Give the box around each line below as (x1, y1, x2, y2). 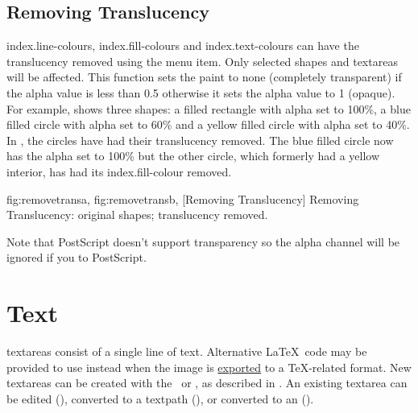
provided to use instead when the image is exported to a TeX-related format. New (6, 358, 412, 375)
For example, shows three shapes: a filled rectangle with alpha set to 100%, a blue (6, 100, 411, 117)
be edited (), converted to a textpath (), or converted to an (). (6, 390, 314, 407)
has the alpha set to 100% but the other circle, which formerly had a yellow (6, 147, 380, 164)
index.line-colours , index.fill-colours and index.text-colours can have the (6, 37, 359, 54)
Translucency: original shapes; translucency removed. (6, 206, 268, 223)
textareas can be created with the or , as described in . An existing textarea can (6, 374, 408, 391)
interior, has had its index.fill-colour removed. (6, 163, 232, 180)
